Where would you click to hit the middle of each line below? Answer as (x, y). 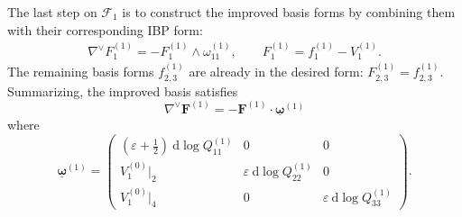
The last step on (52, 12)
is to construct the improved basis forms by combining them (289, 12)
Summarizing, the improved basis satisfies (123, 90)
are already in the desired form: (276, 72)
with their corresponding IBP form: (105, 29)
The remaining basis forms (81, 72)
